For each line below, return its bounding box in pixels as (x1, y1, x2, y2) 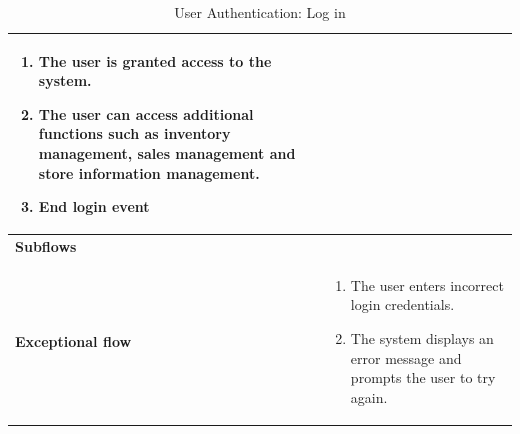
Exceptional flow (15, 330, 132, 351)
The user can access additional (38, 103, 254, 124)
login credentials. (350, 294, 455, 315)
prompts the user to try (350, 367, 496, 388)
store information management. (38, 162, 260, 183)
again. (350, 386, 388, 407)
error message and (350, 347, 462, 368)
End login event (38, 196, 150, 217)
